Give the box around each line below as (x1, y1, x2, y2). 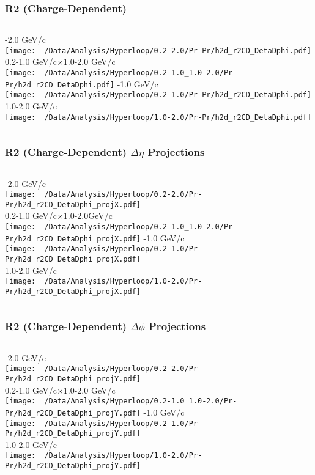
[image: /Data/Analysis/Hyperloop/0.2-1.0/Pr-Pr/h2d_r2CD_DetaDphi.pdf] (5, 90, 312, 100)
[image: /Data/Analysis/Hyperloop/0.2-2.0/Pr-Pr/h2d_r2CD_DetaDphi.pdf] (5, 46, 312, 55)
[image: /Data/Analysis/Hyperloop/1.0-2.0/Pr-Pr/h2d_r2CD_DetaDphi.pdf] (5, 112, 312, 122)
